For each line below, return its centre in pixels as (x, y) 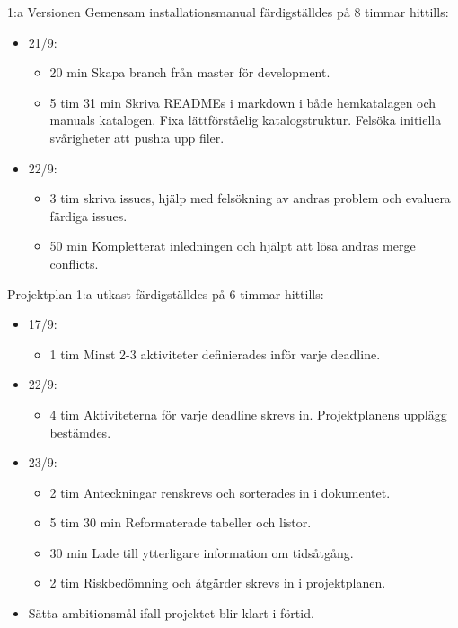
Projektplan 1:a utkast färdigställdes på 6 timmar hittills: (166, 293)
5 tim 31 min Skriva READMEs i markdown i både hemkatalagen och (243, 102)
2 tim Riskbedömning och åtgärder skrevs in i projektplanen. (218, 583)
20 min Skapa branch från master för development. (190, 72)
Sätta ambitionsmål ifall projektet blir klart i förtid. (171, 613)
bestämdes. (80, 432)
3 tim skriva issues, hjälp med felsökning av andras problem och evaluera (250, 198)
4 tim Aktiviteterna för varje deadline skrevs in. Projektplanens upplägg (248, 414)
